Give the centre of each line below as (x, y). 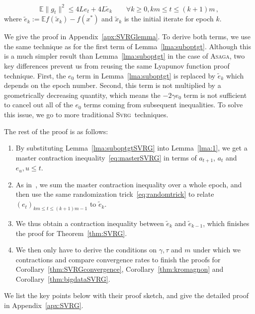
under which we (217, 250)
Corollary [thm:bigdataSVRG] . (63, 278)
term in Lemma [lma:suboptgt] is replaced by (146, 75)
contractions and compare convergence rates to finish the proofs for (118, 259)
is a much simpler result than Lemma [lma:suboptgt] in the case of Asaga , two (125, 56)
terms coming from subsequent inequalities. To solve (163, 105)
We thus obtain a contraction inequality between (90, 223)
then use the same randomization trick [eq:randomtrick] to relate (115, 194)
